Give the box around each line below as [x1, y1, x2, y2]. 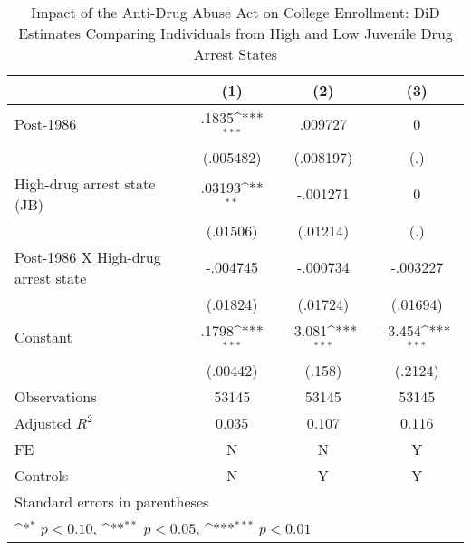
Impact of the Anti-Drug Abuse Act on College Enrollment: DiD [31, 2, 440, 23]
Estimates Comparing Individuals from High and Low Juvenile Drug [18, 23, 453, 43]
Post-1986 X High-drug [14, 246, 161, 267]
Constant [14, 326, 72, 348]
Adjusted [14, 411, 72, 433]
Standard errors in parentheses [14, 490, 209, 512]
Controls [14, 464, 69, 486]
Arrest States [193, 43, 278, 64]
